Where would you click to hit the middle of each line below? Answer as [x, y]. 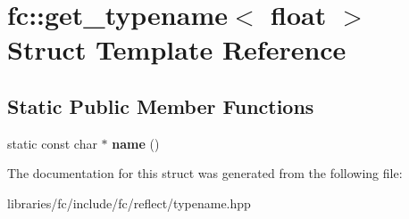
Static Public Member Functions [161, 105]
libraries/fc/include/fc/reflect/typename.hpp [129, 203]
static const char [52, 143]
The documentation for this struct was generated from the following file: [205, 173]
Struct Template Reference [177, 49]
